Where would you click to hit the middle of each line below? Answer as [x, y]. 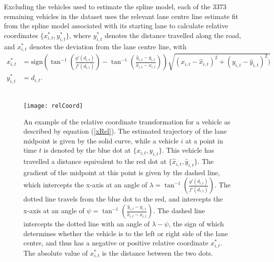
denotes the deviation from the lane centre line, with [108, 46]
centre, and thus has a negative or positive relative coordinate [116, 243]
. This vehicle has [188, 150]
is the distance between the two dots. [157, 252]
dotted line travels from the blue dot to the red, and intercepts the [123, 199]
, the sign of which [196, 224]
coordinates [21, 35]
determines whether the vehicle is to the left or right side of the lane [126, 233]
